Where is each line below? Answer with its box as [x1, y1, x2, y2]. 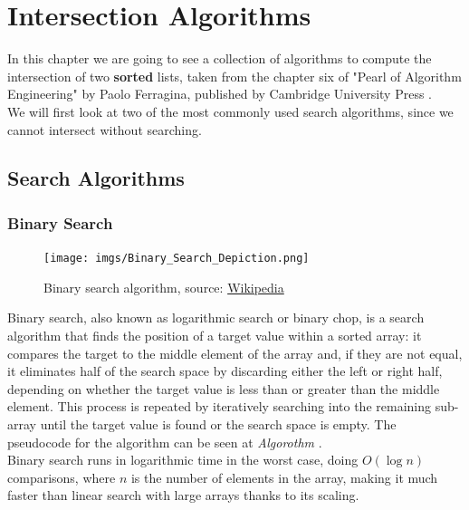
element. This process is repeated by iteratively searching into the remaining [7, 397, 431, 416]
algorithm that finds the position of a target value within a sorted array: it [7, 325, 422, 344]
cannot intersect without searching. [7, 120, 202, 139]
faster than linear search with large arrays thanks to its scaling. [7, 486, 359, 505]
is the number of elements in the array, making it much [130, 467, 438, 486]
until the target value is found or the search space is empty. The [40, 414, 397, 433]
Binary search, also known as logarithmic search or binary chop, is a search [7, 308, 425, 327]
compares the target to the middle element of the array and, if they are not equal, [7, 343, 463, 362]
